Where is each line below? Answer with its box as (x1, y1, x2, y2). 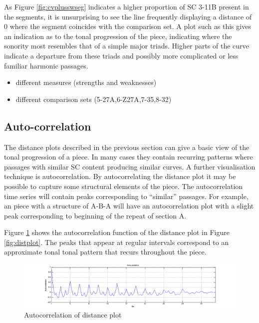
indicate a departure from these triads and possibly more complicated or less (4, 50, 239, 60)
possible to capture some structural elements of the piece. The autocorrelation (4, 180, 243, 191)
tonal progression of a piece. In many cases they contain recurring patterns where (4, 151, 253, 162)
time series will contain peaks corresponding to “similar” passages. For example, (4, 190, 249, 201)
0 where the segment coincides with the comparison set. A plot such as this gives (4, 21, 251, 31)
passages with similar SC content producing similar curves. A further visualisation (4, 161, 256, 171)
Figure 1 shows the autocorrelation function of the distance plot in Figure (4, 227, 230, 237)
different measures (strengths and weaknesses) (15, 77, 157, 87)
